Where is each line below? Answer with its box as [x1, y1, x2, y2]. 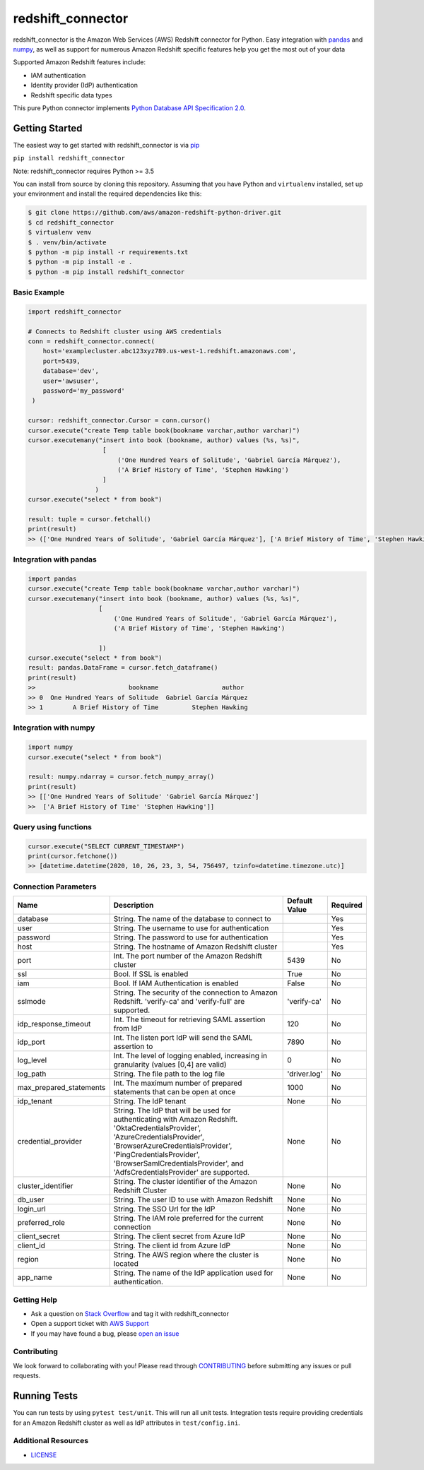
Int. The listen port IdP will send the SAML [113, 1033, 253, 1043]
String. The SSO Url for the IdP [113, 1204, 216, 1214]
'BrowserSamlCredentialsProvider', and [113, 1158, 244, 1168]
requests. [13, 1371, 41, 1380]
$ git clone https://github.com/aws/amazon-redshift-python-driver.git [28, 208, 282, 217]
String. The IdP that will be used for [113, 1106, 231, 1115]
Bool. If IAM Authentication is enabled [113, 978, 240, 988]
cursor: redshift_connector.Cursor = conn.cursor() [28, 417, 211, 425]
